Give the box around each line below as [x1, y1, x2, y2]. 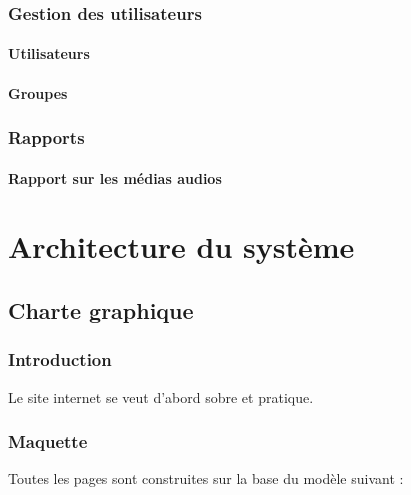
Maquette [8, 429, 88, 454]
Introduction [8, 347, 112, 372]
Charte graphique [8, 295, 194, 326]
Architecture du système [8, 226, 355, 267]
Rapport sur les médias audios [8, 167, 222, 188]
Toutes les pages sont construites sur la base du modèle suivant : [8, 468, 404, 489]
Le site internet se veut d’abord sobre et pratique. [8, 386, 314, 407]
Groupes [8, 82, 68, 103]
